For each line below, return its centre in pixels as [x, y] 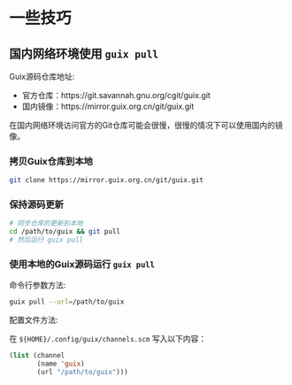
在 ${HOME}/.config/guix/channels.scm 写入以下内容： [108, 339]
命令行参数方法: [38, 285]
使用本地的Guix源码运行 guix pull [82, 265]
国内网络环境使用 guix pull [84, 54]
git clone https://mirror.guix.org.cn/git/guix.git [106, 181]
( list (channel [37, 356]
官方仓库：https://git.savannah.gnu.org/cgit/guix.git [116, 95]
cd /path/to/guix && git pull [65, 232]
